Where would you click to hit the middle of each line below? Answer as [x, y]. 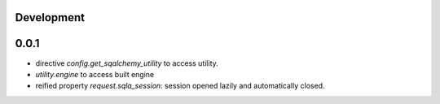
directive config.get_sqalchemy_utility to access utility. [127, 63]
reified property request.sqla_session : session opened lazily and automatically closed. [180, 86]
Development [50, 17]
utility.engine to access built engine [95, 74]
